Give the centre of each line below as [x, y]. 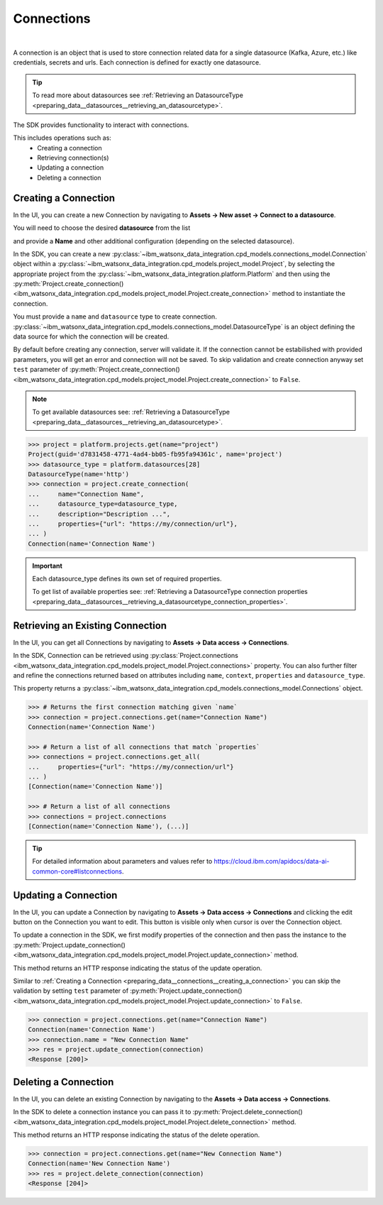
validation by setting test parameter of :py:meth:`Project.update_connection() [128, 991]
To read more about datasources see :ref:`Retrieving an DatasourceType [138, 95]
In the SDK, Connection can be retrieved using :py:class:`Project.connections [126, 656]
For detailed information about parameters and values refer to [122, 862]
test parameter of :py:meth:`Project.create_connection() [96, 370]
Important [48, 566]
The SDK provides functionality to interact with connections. [101, 125]
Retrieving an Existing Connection [90, 626]
